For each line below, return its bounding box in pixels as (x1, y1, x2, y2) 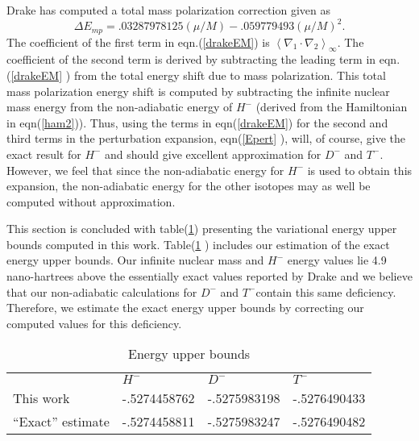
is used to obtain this (307, 161, 413, 178)
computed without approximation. (6, 193, 176, 210)
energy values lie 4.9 (287, 252, 387, 268)
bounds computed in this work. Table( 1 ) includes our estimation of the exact (6, 235, 390, 252)
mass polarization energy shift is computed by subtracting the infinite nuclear (6, 82, 390, 99)
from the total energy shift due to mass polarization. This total (73, 66, 386, 83)
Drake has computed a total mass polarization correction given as (6, 2, 330, 18)
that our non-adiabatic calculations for (6, 283, 197, 300)
